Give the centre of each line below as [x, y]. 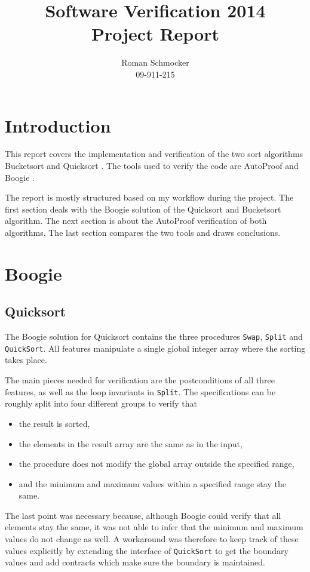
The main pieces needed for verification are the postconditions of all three [140, 380]
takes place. [26, 360]
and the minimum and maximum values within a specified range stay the [152, 483]
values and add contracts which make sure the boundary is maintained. [135, 562]
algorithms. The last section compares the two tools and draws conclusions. [143, 232]
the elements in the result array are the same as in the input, [131, 443]
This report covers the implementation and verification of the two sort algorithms [154, 154]
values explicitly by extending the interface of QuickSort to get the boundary [147, 550]
